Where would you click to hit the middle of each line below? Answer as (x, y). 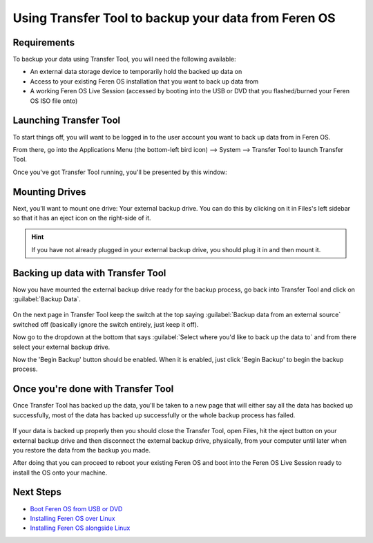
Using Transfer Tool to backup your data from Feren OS (174, 18)
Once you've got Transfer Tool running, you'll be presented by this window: (120, 172)
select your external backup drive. (61, 347)
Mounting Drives (49, 192)
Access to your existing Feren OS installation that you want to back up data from (144, 81)
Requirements (44, 42)
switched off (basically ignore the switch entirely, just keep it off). (106, 324)
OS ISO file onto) (54, 101)
